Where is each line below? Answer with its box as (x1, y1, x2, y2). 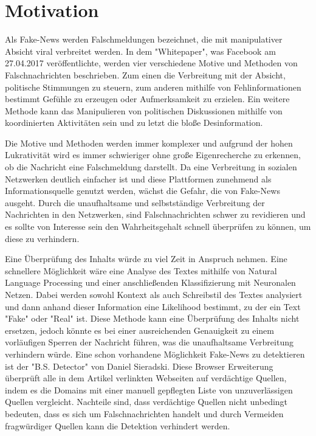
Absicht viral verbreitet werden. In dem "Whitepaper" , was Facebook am (5, 44, 276, 57)
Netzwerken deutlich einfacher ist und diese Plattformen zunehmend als (5, 172, 272, 185)
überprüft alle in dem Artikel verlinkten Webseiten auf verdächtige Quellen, (5, 372, 287, 384)
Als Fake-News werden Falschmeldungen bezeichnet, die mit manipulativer (5, 33, 283, 46)
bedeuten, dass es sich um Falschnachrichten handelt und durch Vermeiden (5, 407, 284, 420)
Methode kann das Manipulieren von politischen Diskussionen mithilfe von (5, 104, 283, 117)
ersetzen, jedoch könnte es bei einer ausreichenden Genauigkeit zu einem (5, 324, 274, 336)
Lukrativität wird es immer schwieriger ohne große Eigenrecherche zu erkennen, (5, 148, 301, 161)
